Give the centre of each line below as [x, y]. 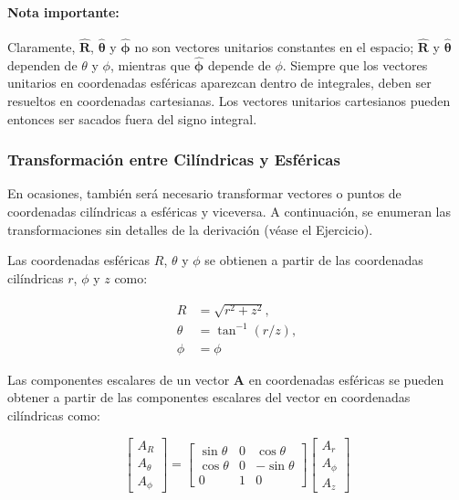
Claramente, [42, 47]
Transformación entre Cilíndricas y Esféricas [174, 160]
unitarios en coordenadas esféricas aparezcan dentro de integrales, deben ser [219, 83]
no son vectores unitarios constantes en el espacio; [274, 47]
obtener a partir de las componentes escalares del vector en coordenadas [209, 397]
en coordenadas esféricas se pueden [346, 379]
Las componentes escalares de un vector [119, 379]
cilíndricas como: [54, 415]
